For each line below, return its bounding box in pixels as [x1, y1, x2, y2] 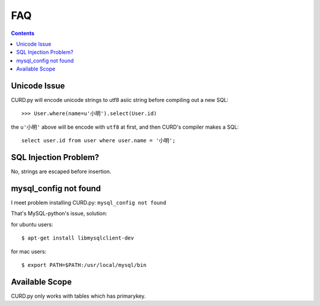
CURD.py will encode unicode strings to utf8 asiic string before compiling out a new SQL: [11, 97, 229, 104]
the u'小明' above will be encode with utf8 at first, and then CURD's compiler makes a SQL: [11, 123, 239, 130]
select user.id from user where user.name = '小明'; [21, 137, 176, 144]
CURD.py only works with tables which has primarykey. [11, 292, 146, 299]
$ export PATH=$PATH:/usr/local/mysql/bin [21, 262, 147, 268]
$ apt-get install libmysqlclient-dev [21, 235, 135, 241]
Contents [11, 30, 35, 37]
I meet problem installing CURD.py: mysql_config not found [11, 199, 167, 206]
